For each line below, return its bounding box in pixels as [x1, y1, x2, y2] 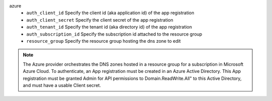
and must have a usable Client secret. [23, 82, 101, 88]
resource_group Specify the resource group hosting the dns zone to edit [26, 38, 181, 44]
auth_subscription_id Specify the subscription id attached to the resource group [26, 31, 202, 37]
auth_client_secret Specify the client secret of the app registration [26, 17, 174, 23]
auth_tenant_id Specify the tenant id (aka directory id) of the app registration [26, 24, 192, 30]
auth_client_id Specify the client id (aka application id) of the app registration [26, 10, 194, 16]
